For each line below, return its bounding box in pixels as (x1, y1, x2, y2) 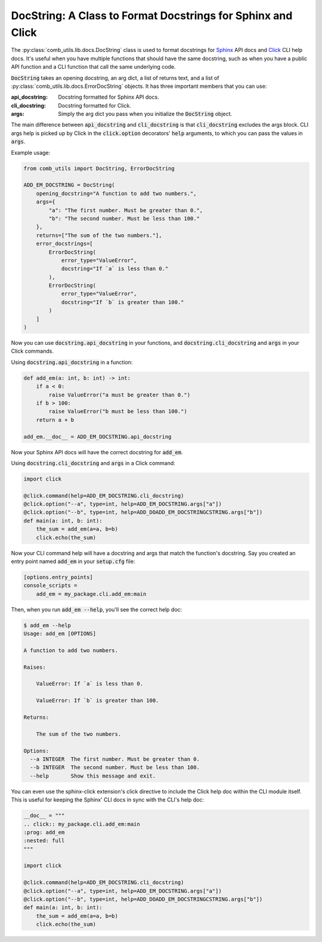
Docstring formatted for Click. (58, 102, 131, 109)
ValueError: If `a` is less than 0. (36, 680, 143, 687)
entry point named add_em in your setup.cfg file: (11, 558, 135, 565)
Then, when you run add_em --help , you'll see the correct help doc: (11, 605, 182, 613)
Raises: (23, 663, 46, 671)
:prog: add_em (23, 828, 65, 836)
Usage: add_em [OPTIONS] (23, 631, 97, 637)
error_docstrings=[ (36, 240, 94, 247)
